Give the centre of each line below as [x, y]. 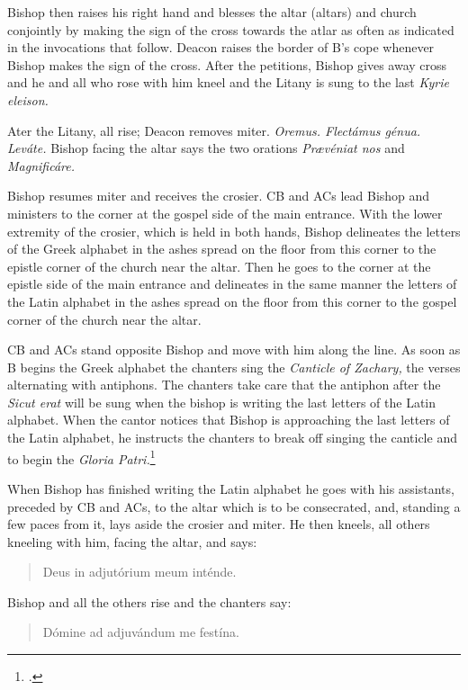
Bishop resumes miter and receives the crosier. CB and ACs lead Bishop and [219, 196]
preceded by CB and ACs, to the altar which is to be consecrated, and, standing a [234, 506]
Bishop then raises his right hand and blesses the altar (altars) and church [212, 12]
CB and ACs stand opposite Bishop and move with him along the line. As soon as [234, 349]
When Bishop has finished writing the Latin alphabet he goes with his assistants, [231, 488]
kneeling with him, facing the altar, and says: [132, 541]
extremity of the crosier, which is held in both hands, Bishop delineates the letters [234, 231]
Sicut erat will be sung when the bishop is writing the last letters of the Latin [221, 402]
